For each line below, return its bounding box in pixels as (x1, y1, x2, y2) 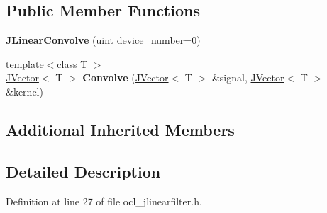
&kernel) (6, 84, 43, 98)
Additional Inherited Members (6, 118, 235, 140)
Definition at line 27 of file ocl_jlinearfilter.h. (6, 193, 202, 208)
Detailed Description (6, 160, 161, 182)
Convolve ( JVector (82, 70, 169, 85)
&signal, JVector (211, 70, 284, 85)
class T (57, 56, 88, 71)
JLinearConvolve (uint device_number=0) (6, 33, 201, 47)
